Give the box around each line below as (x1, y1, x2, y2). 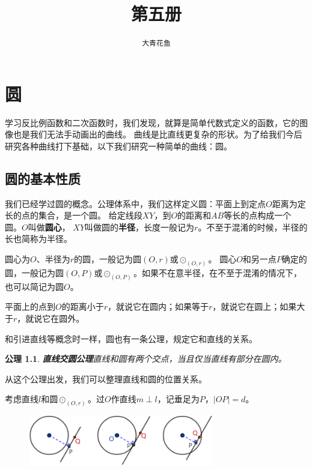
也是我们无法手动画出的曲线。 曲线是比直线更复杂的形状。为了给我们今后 (13, 128, 302, 140)
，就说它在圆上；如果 (212, 300, 297, 313)
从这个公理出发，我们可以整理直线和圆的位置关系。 (5, 372, 207, 385)
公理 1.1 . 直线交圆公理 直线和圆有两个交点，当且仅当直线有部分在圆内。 (5, 352, 287, 365)
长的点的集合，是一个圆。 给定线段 (5, 209, 142, 221)
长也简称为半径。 (5, 232, 72, 245)
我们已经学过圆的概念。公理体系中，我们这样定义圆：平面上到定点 (5, 197, 266, 209)
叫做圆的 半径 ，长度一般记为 (85, 220, 195, 233)
